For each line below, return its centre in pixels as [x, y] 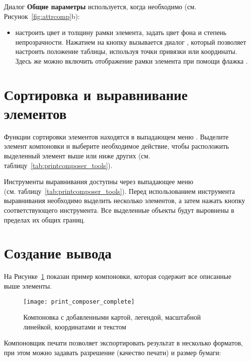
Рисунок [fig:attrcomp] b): [42, 16]
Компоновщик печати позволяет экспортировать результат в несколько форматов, [124, 343]
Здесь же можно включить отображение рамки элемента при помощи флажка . [132, 60]
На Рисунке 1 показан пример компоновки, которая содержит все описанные [118, 276]
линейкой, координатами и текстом [75, 326]
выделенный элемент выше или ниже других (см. [77, 156]
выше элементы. [28, 285]
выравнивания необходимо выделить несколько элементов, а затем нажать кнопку [125, 200]
